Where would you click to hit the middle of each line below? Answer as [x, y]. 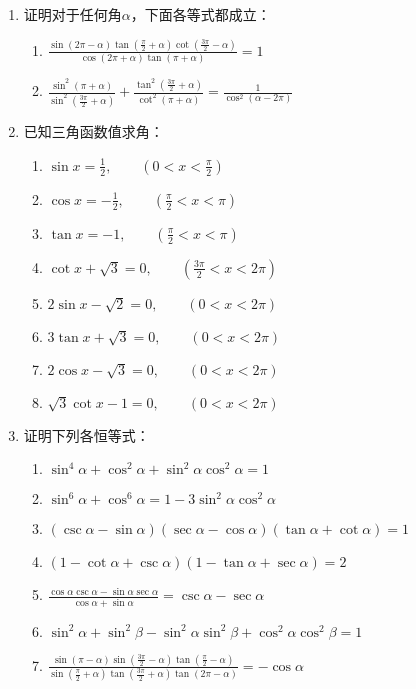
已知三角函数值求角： [93, 131]
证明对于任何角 [72, 14]
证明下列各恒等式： [86, 434]
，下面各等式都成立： [200, 14]
